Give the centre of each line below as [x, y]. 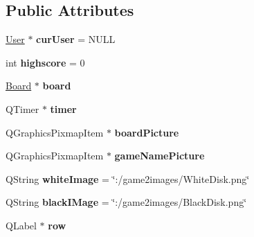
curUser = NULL [76, 39]
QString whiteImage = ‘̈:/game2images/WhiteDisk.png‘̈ [128, 178]
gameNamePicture [160, 156]
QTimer [22, 108]
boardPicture [147, 132]
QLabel [21, 225]
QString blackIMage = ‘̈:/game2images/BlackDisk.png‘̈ [126, 202]
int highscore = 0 [45, 62]
